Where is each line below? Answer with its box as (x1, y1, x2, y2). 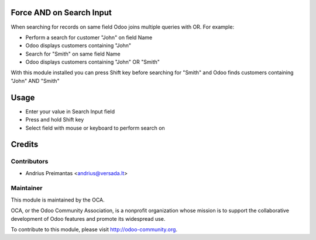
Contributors (11, 158, 49, 166)
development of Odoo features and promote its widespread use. (11, 215, 166, 222)
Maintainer (11, 184, 43, 192)
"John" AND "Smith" (11, 77, 60, 84)
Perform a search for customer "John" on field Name (25, 34, 153, 41)
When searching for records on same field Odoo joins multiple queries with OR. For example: (11, 23, 234, 30)
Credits (11, 140, 39, 149)
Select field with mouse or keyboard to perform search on (25, 124, 165, 131)
